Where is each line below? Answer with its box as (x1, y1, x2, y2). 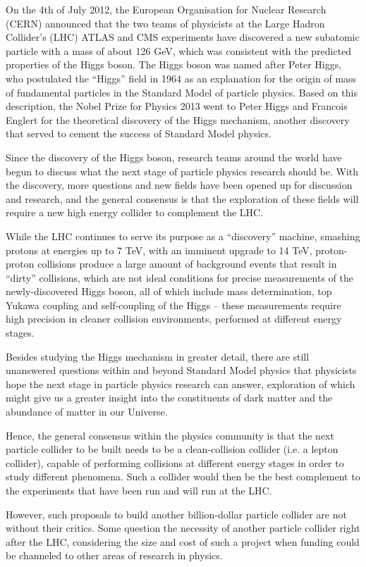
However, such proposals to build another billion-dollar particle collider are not (6, 506, 347, 521)
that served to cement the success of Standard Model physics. (6, 126, 272, 141)
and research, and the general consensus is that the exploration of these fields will (6, 191, 359, 206)
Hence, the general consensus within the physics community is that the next (6, 428, 334, 442)
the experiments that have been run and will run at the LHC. (6, 483, 272, 497)
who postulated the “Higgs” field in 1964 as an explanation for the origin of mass (6, 70, 357, 85)
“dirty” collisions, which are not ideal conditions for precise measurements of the (6, 270, 353, 285)
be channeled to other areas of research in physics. (6, 548, 223, 563)
